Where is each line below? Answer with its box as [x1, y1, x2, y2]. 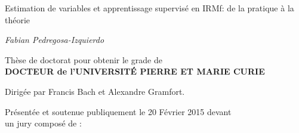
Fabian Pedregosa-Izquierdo [5, 33, 104, 46]
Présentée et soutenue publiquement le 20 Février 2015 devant [5, 105, 232, 117]
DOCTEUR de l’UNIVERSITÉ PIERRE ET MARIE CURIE [5, 65, 265, 78]
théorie [5, 13, 30, 26]
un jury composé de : [5, 117, 82, 129]
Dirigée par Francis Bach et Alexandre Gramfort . [5, 85, 185, 97]
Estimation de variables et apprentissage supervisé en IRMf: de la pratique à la [5, 2, 294, 14]
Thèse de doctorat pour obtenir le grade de [5, 53, 162, 66]
